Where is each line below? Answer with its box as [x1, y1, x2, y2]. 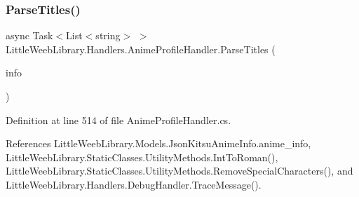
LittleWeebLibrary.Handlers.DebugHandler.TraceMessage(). [6, 177, 262, 191]
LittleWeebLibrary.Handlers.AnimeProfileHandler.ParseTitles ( [6, 41, 276, 56]
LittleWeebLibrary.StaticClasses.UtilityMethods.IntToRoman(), [6, 149, 278, 164]
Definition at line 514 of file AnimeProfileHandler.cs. [6, 112, 231, 127]
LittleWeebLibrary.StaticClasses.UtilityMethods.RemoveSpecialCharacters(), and [6, 163, 353, 178]
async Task [6, 28, 53, 43]
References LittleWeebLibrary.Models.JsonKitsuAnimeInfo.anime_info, [6, 136, 311, 151]
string [95, 28, 121, 43]
